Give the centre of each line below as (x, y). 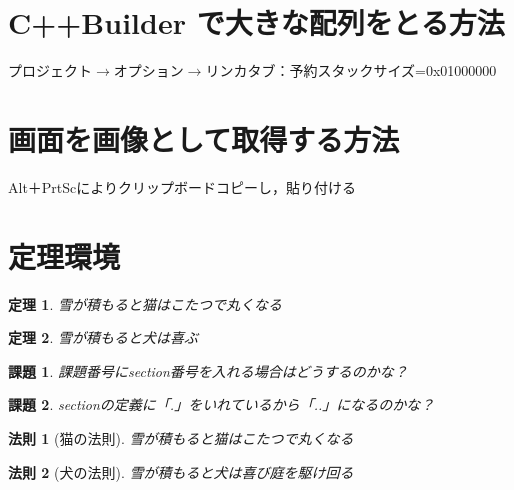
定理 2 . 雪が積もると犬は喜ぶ (103, 337)
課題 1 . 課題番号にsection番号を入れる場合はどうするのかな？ (208, 370)
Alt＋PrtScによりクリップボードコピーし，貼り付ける (182, 186)
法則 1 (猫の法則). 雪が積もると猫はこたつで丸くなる (181, 437)
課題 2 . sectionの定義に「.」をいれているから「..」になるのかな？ (221, 404)
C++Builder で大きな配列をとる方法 (256, 22)
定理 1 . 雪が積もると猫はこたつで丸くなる (145, 303)
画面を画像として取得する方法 (204, 138)
